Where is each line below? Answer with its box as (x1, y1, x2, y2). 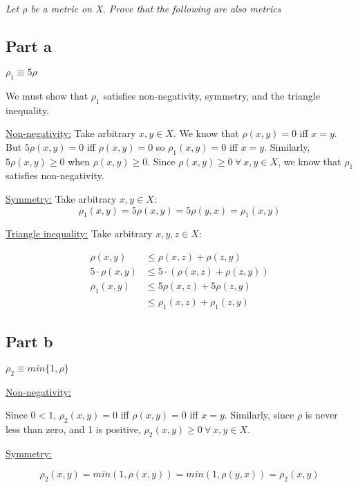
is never (305, 407, 338, 422)
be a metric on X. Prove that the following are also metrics (30, 1, 281, 16)
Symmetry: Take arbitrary (6, 191, 117, 205)
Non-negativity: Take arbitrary (6, 126, 136, 140)
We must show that (6, 88, 88, 102)
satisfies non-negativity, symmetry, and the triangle (103, 88, 320, 102)
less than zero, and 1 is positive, (6, 422, 141, 437)
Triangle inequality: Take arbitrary (6, 226, 153, 241)
